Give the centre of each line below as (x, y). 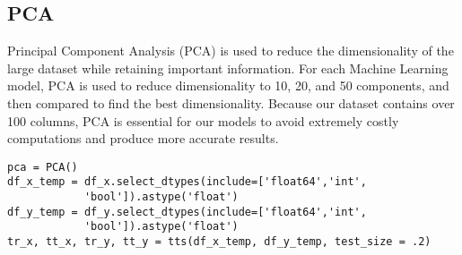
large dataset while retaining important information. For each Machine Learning (228, 68)
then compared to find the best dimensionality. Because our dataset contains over (231, 102)
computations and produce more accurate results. (143, 138)
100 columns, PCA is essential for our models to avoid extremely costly (203, 120)
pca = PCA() (43, 167)
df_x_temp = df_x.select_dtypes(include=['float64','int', (187, 182)
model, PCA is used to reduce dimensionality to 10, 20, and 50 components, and (228, 85)
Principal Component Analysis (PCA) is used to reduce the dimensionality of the (231, 51)
